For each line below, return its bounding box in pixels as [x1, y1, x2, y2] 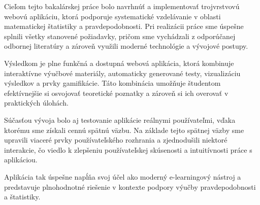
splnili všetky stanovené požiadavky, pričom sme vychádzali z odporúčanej [4, 30, 236, 41]
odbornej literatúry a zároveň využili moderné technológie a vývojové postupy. [4, 41, 248, 51]
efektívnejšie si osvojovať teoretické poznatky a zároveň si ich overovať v [4, 87, 229, 98]
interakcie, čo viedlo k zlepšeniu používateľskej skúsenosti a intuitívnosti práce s [4, 144, 252, 155]
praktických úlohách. [4, 97, 69, 108]
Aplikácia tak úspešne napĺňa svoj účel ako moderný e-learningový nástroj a [4, 171, 241, 182]
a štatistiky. [4, 191, 41, 202]
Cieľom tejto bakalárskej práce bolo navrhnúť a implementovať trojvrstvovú [4, 1, 240, 11]
